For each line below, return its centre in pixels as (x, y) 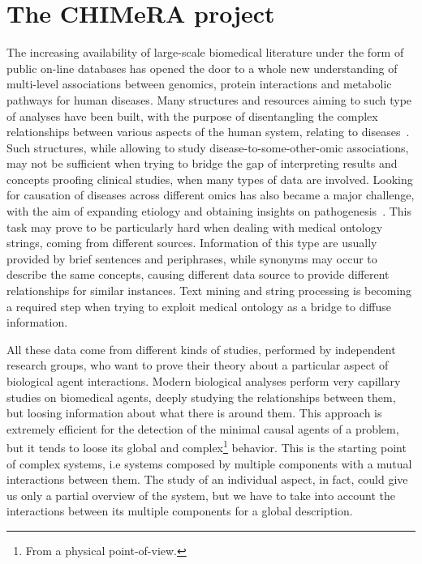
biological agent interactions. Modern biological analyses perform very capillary (204, 381)
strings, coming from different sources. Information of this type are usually (192, 243)
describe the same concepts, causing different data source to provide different (198, 274)
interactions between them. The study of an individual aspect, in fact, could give (207, 479)
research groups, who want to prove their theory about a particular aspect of (198, 365)
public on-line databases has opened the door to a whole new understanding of (202, 68)
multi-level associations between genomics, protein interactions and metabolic (199, 84)
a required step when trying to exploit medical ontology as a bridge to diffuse (199, 306)
